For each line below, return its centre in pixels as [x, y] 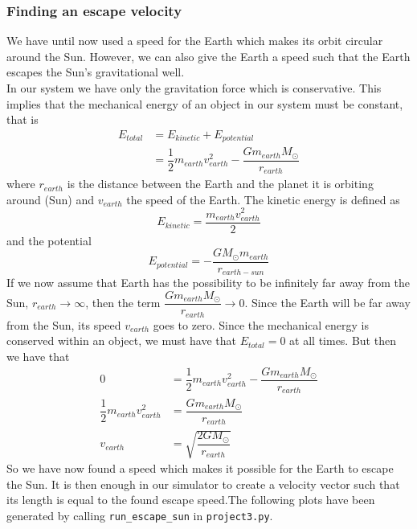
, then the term [123, 302]
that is [22, 119]
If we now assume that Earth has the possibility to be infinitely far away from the [208, 283]
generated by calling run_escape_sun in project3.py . [140, 515]
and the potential [49, 240]
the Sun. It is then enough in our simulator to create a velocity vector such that [203, 484]
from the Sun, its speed [64, 324]
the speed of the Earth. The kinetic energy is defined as [263, 199]
